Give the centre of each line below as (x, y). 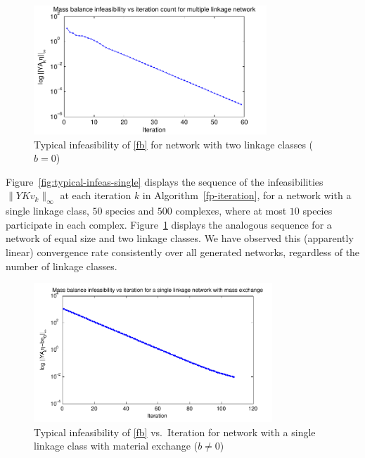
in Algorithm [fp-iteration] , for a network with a (247, 195)
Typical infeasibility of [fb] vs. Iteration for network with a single (175, 432)
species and (130, 211)
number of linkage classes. (62, 266)
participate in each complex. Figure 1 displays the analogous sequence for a (169, 224)
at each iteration (96, 195)
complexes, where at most (231, 211)
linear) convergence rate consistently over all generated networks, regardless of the (183, 252)
